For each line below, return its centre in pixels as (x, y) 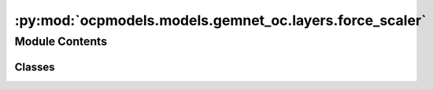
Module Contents (61, 41)
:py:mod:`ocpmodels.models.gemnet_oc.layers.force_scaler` (220, 20)
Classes (35, 67)
